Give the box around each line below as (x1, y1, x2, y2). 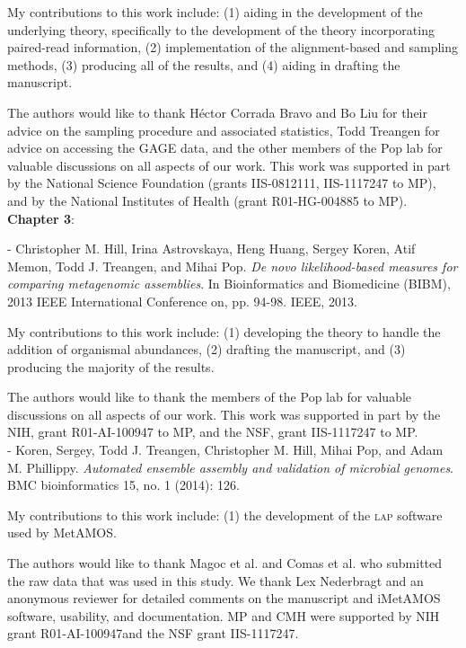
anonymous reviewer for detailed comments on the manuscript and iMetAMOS (7, 589, 441, 608)
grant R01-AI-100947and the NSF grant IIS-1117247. (7, 624, 299, 643)
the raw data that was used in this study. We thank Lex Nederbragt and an (7, 571, 424, 590)
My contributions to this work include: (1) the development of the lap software (7, 505, 443, 524)
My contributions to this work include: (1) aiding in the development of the (7, 3, 423, 21)
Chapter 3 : (7, 209, 75, 227)
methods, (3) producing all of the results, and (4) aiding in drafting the (7, 55, 400, 74)
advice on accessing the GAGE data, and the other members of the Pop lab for (7, 138, 443, 157)
